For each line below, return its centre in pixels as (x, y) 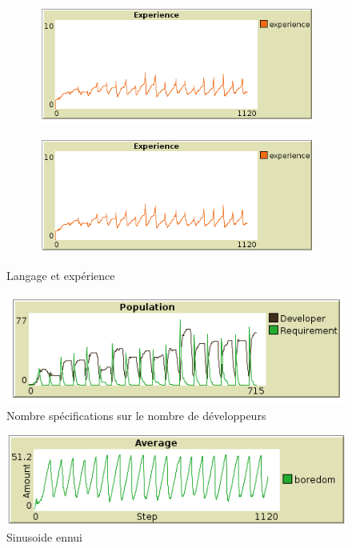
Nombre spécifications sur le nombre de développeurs (136, 415)
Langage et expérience (61, 276)
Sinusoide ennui (44, 537)
